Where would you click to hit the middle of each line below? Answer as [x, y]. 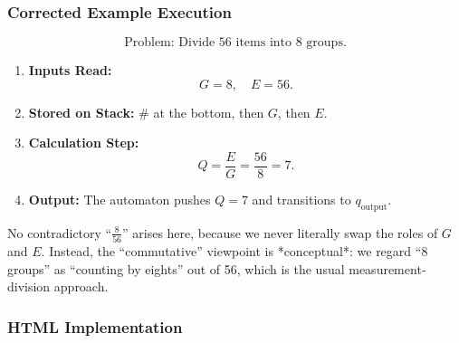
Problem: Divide [170, 43]
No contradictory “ [60, 232]
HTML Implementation [95, 326]
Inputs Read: [70, 70]
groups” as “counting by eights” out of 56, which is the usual [176, 268]
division [29, 286]
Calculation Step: [84, 143]
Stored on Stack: [81, 112]
